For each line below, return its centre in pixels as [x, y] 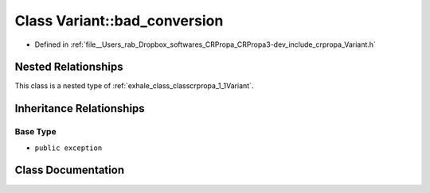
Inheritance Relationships [80, 108]
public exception [68, 148]
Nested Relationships [69, 67]
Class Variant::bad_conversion [119, 21]
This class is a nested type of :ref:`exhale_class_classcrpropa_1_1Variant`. [134, 86]
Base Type [35, 132]
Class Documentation [70, 170]
